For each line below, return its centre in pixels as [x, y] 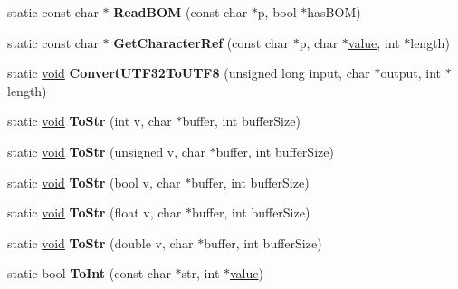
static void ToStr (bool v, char [94, 182]
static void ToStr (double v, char [100, 242]
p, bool [277, 12]
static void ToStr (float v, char [95, 212]
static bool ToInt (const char [89, 273]
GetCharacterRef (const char [201, 42]
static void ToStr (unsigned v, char [106, 151]
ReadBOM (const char [181, 12]
